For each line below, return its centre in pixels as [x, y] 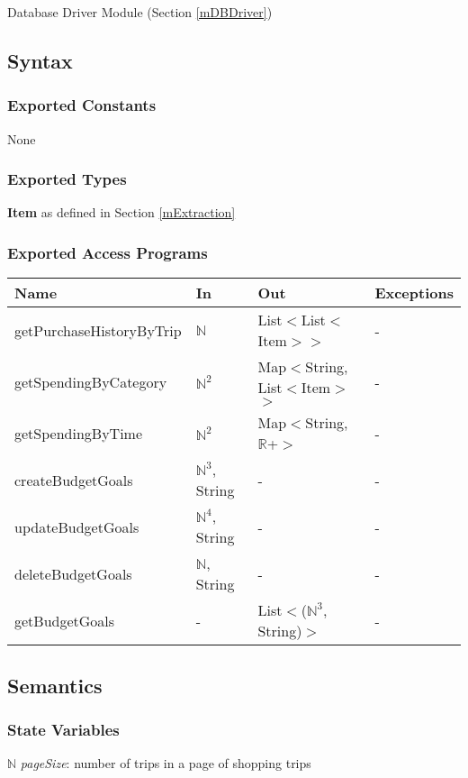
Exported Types [67, 179]
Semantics [55, 685]
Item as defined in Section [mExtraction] [121, 212]
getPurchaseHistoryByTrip [98, 330]
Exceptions [414, 293]
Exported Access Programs [108, 252]
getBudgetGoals [65, 620]
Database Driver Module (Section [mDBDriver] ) [140, 12]
